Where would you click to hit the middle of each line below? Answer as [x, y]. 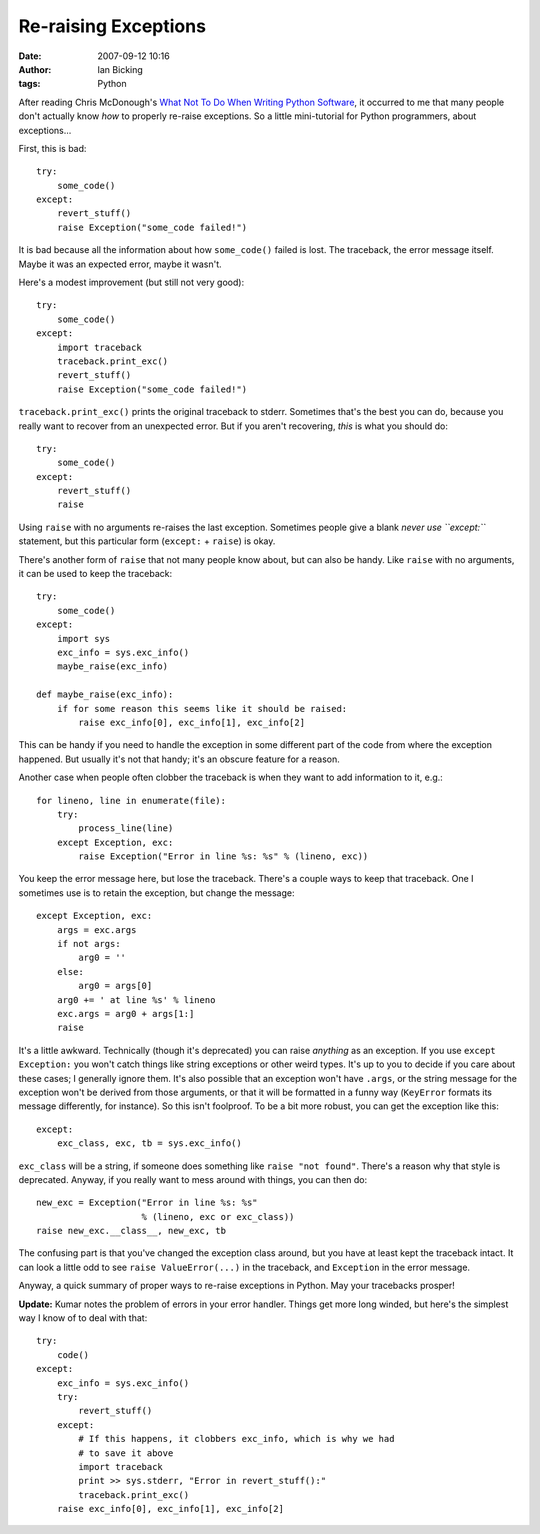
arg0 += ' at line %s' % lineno [136, 999]
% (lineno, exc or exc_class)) [218, 1216]
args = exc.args [96, 929]
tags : [29, 84]
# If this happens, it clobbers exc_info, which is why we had [236, 1439]
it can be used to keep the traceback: [95, 574]
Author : [35, 69]
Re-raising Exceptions [112, 26]
